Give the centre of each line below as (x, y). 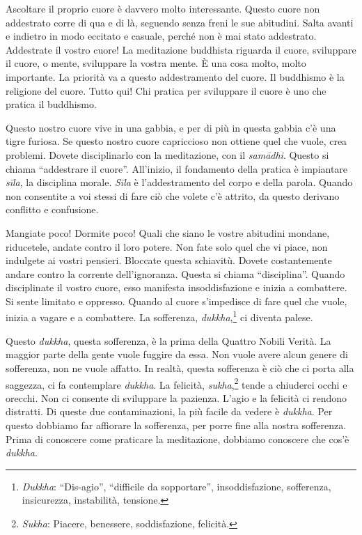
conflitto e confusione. (52, 209)
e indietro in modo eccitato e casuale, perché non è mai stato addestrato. (161, 36)
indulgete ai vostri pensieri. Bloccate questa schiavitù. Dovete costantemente (169, 260)
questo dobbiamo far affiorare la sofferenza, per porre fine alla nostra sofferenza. (176, 425)
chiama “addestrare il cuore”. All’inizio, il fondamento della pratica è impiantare (177, 168)
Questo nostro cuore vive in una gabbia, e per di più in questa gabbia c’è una (171, 127)
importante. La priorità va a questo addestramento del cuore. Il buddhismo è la (175, 76)
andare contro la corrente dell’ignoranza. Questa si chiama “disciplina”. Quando (175, 273)
